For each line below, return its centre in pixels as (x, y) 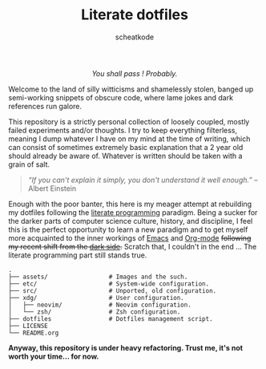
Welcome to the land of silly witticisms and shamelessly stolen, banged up (131, 89)
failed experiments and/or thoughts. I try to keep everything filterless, (123, 130)
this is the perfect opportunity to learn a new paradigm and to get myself (128, 229)
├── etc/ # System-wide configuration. (109, 284)
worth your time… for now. (54, 356)
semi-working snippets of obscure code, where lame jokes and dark (121, 97)
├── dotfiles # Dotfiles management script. (111, 318)
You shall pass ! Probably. (135, 73)
